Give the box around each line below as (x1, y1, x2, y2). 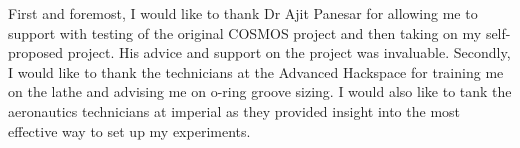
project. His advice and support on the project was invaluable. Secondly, (67, 42, 511, 63)
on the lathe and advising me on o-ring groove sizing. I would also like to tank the (8, 81, 512, 102)
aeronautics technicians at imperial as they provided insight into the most (8, 100, 461, 121)
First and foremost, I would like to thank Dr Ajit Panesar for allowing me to (8, 3, 478, 23)
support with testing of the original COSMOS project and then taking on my (8, 22, 482, 43)
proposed (8, 42, 63, 63)
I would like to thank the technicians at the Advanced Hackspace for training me (8, 61, 504, 82)
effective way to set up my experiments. (8, 120, 251, 141)
